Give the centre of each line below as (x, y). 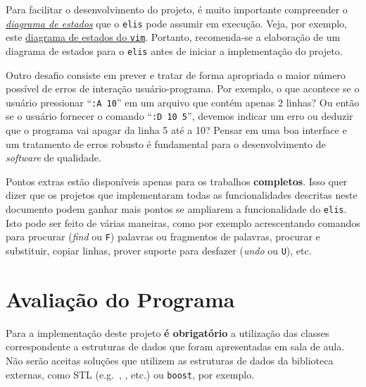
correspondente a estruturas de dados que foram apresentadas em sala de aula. (175, 346)
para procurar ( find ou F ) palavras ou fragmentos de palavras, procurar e (163, 236)
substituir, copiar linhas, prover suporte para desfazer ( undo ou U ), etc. (159, 250)
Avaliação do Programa (120, 299)
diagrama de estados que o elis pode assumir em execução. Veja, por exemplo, (176, 23)
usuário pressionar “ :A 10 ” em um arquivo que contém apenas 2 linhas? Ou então (183, 102)
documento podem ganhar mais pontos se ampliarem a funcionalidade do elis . (176, 209)
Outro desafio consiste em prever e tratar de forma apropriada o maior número (176, 74)
